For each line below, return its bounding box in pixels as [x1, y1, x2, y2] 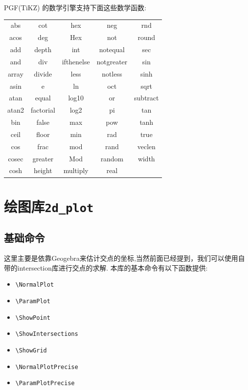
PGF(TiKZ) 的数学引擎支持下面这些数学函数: [4, 2, 146, 12]
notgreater [96, 56, 127, 66]
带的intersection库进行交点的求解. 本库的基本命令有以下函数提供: [4, 262, 208, 273]
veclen [137, 141, 156, 151]
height [34, 165, 53, 175]
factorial [31, 105, 55, 115]
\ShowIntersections [15, 331, 78, 338]
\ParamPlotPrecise [15, 380, 75, 387]
